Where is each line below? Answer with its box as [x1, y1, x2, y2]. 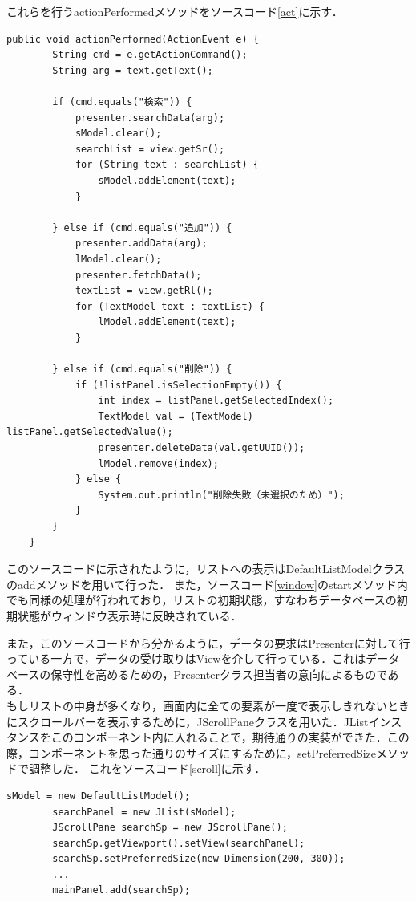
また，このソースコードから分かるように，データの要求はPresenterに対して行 [6, 634, 410, 651]
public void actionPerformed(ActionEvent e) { [6, 33, 259, 45]
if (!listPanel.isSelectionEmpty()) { [75, 379, 282, 391]
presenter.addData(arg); [75, 238, 208, 250]
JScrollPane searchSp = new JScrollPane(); [52, 822, 288, 834]
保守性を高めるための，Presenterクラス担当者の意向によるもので [50, 665, 388, 682]
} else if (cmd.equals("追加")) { [52, 221, 232, 234]
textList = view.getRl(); [75, 285, 213, 297]
